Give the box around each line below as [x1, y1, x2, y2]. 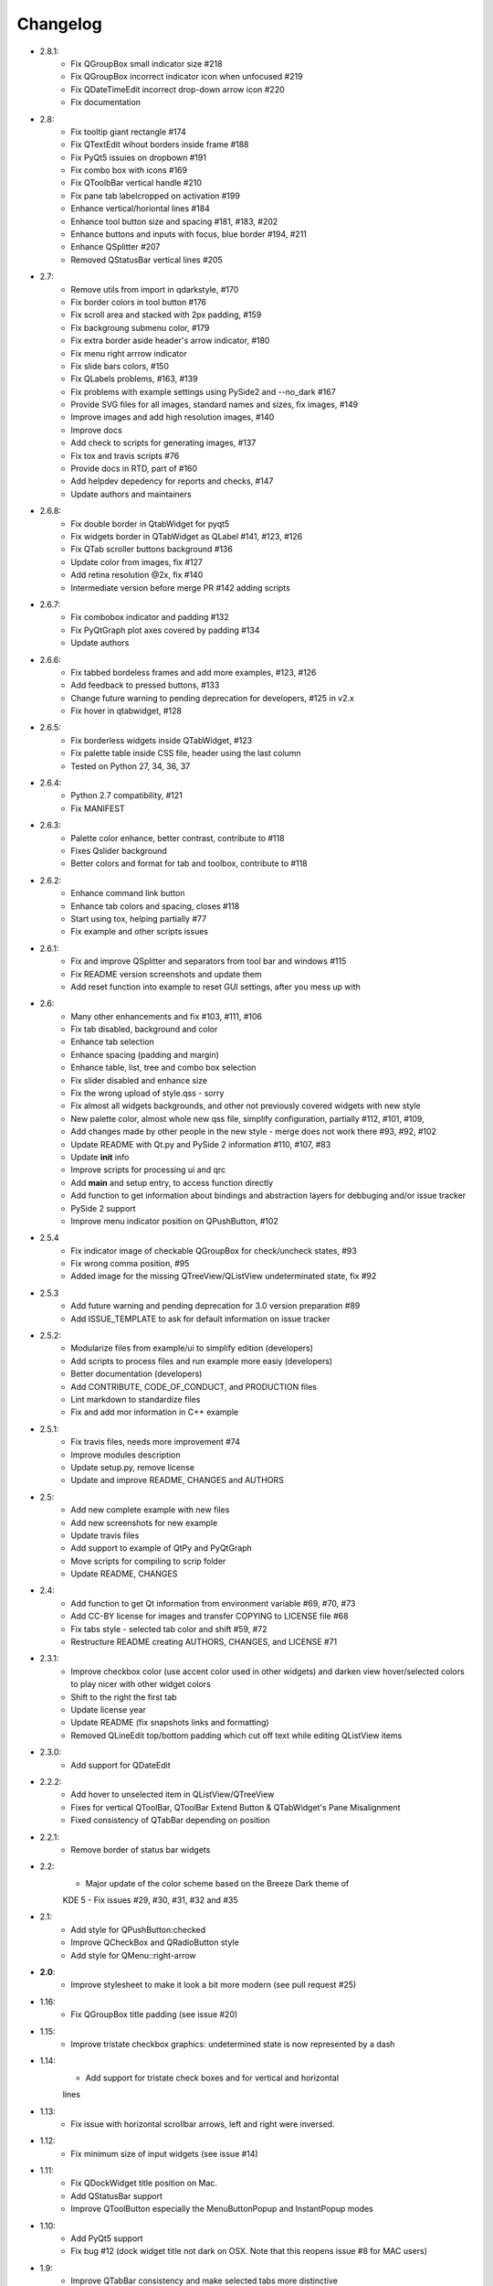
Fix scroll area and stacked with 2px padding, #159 [70, 309, 262, 320]
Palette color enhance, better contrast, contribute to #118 [70, 832, 285, 843]
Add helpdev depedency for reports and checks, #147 [70, 475, 274, 486]
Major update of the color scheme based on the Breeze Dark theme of [85, 1877, 350, 1888]
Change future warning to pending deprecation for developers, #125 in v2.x [70, 692, 355, 703]
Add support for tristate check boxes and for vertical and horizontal [85, 2072, 340, 2083]
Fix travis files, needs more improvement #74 [70, 1437, 241, 1447]
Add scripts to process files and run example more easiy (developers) [70, 1355, 333, 1366]
